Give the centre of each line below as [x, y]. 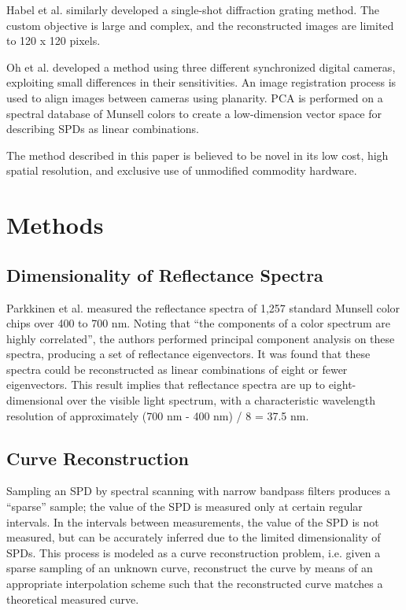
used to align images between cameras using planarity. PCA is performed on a [195, 97]
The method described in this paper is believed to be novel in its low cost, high [197, 155]
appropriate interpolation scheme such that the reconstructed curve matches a [195, 584]
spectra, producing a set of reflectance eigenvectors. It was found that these [188, 354]
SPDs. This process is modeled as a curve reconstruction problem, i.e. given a [194, 552]
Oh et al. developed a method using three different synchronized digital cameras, [201, 67]
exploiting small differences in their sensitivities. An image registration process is [201, 82]
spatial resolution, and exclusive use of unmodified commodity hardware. [182, 170]
